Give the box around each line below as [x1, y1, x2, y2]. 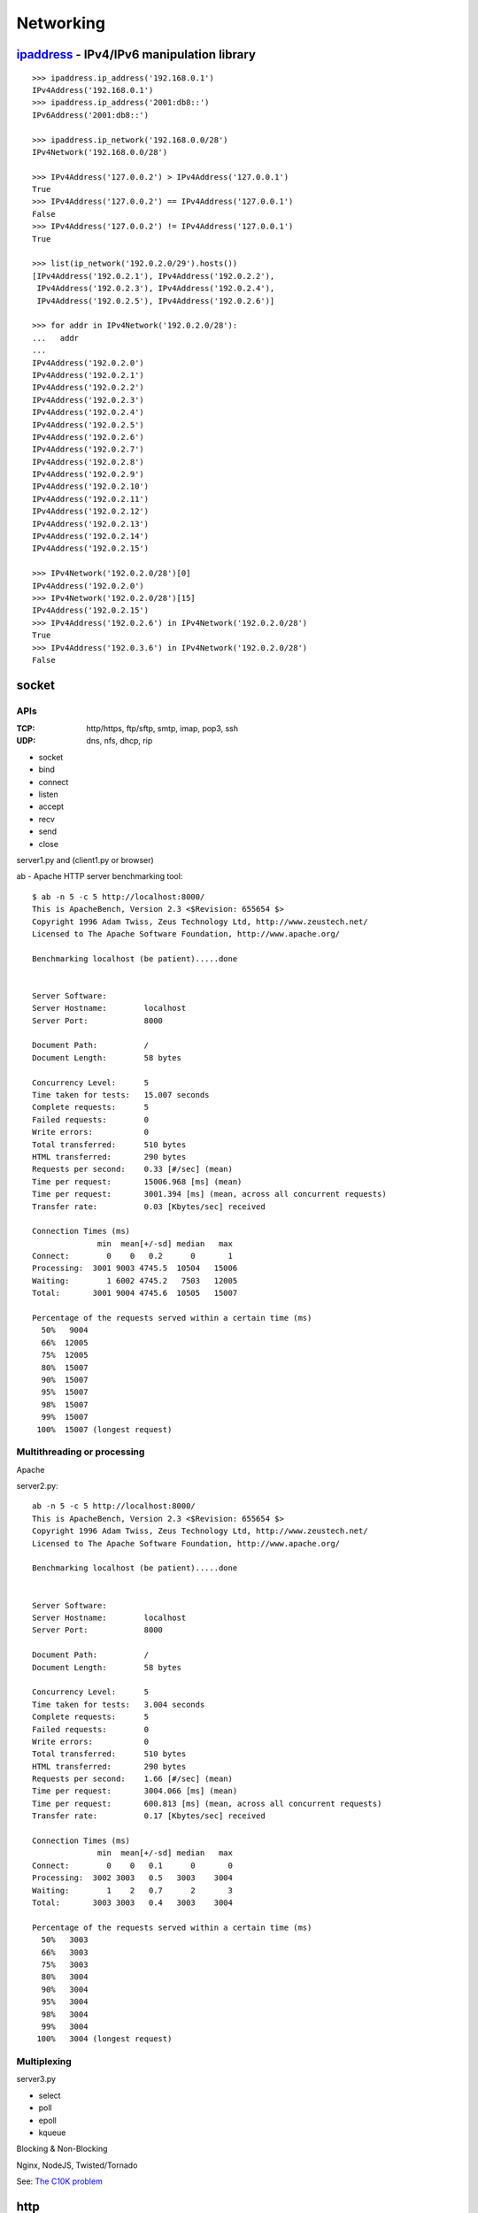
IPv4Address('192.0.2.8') [32, 457, 145, 467]
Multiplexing [16, 2055, 73, 2068]
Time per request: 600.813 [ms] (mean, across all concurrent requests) [32, 1798, 382, 1808]
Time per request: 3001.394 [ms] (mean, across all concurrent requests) [32, 1189, 387, 1199]
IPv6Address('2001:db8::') [32, 110, 150, 120]
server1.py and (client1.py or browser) [16, 854, 154, 865]
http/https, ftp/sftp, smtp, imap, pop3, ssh [86, 723, 239, 734]
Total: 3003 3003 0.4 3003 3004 [32, 1897, 234, 1908]
